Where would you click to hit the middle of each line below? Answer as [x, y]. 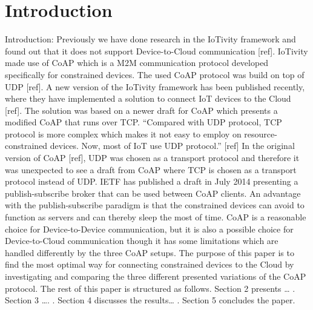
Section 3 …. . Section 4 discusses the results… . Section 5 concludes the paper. [150, 300]
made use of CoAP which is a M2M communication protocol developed [137, 63]
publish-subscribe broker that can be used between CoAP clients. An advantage [153, 193]
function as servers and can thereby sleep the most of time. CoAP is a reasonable [156, 217]
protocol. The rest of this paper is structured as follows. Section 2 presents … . [150, 288]
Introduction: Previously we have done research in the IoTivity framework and [150, 39]
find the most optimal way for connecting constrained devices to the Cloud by [150, 264]
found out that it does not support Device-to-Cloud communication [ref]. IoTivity [156, 51]
